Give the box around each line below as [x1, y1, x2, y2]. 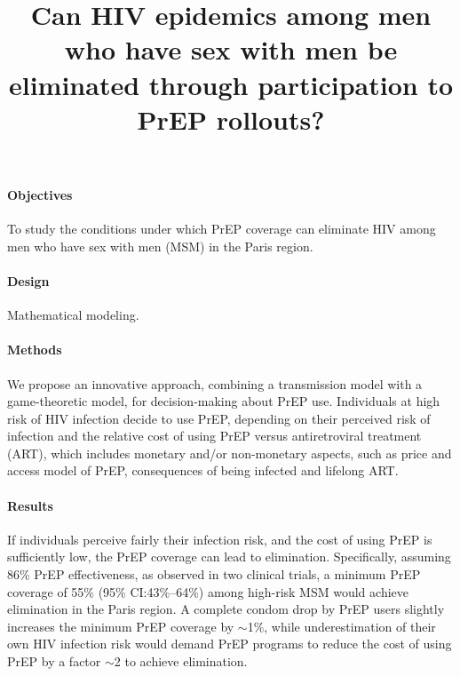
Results [7, 496, 53, 514]
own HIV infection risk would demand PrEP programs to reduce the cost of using [7, 634, 452, 653]
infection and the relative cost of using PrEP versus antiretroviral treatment [7, 426, 422, 445]
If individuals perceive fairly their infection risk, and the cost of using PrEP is [7, 529, 432, 548]
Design [7, 271, 50, 290]
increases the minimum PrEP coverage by [7, 616, 234, 635]
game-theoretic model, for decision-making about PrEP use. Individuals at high [7, 392, 440, 410]
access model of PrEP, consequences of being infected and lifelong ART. [7, 461, 399, 480]
